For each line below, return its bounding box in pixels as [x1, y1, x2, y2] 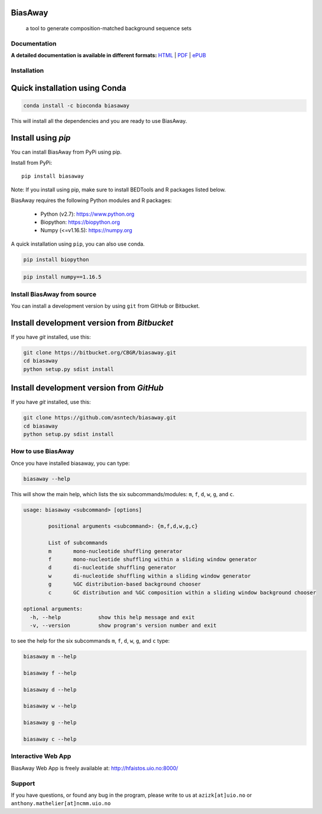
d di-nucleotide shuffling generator [48, 564, 177, 571]
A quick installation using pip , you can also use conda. [11, 240, 145, 248]
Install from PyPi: [11, 159, 53, 166]
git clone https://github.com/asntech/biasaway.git [23, 414, 177, 421]
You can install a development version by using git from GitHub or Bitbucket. [11, 302, 200, 310]
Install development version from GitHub [11, 383, 164, 393]
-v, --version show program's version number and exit [30, 622, 217, 629]
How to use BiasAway [11, 447, 74, 455]
